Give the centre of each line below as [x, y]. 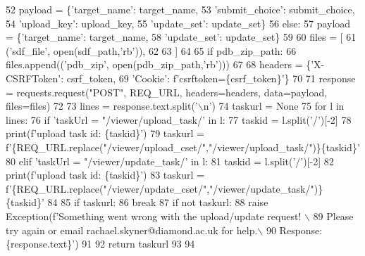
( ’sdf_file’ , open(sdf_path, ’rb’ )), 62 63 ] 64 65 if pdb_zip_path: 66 [151, 50]
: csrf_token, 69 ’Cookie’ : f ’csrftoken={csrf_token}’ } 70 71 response [208, 78]
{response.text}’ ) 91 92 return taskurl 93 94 [100, 244]
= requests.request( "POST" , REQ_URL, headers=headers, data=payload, [167, 92]
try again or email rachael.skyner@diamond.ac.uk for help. [132, 230]
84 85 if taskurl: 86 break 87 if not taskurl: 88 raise [158, 202]
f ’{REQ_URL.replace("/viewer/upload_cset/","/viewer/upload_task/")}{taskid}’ [183, 147]
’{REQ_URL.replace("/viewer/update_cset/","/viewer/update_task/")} [166, 188]
